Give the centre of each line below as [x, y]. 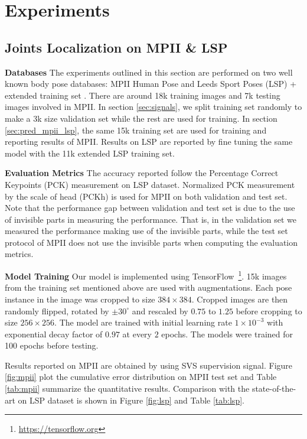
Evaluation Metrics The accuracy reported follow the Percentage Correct [142, 173]
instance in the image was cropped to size [80, 299]
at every [137, 334]
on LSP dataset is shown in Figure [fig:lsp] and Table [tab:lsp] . [131, 400]
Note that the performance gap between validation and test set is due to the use [150, 208]
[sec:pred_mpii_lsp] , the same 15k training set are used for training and [136, 130]
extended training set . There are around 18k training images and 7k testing [143, 95]
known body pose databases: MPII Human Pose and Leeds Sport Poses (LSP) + [151, 84]
